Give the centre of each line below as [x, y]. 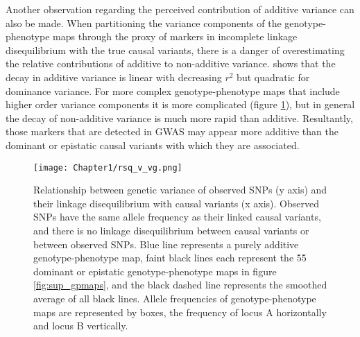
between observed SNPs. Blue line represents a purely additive [166, 244]
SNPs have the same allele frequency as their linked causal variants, [177, 217]
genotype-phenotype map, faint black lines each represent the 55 [170, 258]
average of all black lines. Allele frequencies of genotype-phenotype [175, 298]
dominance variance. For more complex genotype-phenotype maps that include [173, 90]
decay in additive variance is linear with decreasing [114, 77]
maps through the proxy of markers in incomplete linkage [175, 36]
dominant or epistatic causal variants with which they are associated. [153, 145]
